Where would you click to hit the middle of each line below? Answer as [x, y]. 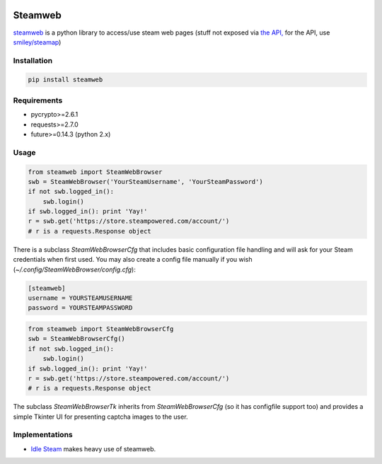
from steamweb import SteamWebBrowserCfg [101, 329]
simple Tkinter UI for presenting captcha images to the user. [100, 417]
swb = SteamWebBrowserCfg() [76, 339]
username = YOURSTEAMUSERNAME [80, 298]
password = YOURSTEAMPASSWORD [80, 308]
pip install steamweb [65, 80]
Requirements [38, 100]
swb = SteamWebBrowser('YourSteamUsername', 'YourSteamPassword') [145, 181]
